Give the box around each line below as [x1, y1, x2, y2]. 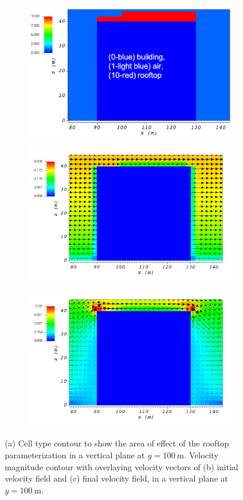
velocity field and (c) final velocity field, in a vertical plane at [5, 472, 228, 485]
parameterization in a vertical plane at [5, 448, 145, 461]
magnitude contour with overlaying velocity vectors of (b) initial [5, 460, 238, 473]
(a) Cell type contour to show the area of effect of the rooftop [5, 437, 229, 449]
